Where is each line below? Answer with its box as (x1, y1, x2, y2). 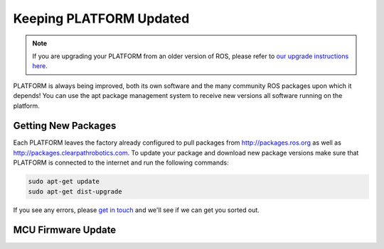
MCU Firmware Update (13, 224, 117, 236)
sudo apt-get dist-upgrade (28, 187, 122, 195)
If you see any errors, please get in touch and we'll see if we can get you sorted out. (13, 206, 260, 214)
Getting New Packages (13, 120, 117, 132)
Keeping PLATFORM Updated (13, 11, 190, 26)
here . (32, 62, 48, 70)
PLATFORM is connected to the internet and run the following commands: (13, 158, 229, 167)
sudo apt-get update (28, 177, 100, 186)
